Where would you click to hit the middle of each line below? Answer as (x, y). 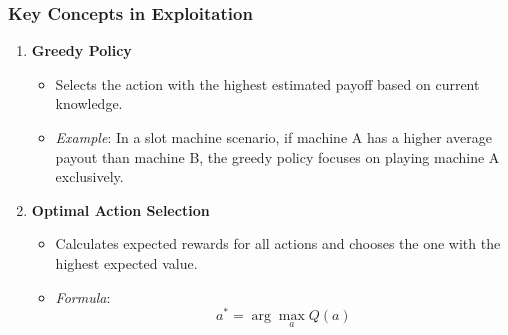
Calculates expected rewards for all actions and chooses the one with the (278, 243)
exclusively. (89, 176)
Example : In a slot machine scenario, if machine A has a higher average (273, 137)
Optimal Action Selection (120, 209)
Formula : (83, 296)
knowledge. (89, 103)
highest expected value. (126, 262)
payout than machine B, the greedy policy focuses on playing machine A (277, 156)
